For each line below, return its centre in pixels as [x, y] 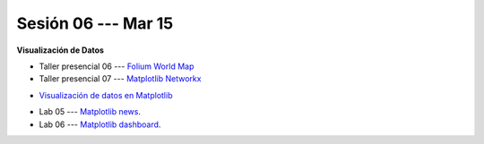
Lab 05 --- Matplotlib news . [90, 112]
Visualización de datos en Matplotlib [106, 95]
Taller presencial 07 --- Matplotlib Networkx [120, 79]
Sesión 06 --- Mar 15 [95, 23]
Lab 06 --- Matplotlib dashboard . [100, 124]
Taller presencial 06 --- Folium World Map [117, 66]
